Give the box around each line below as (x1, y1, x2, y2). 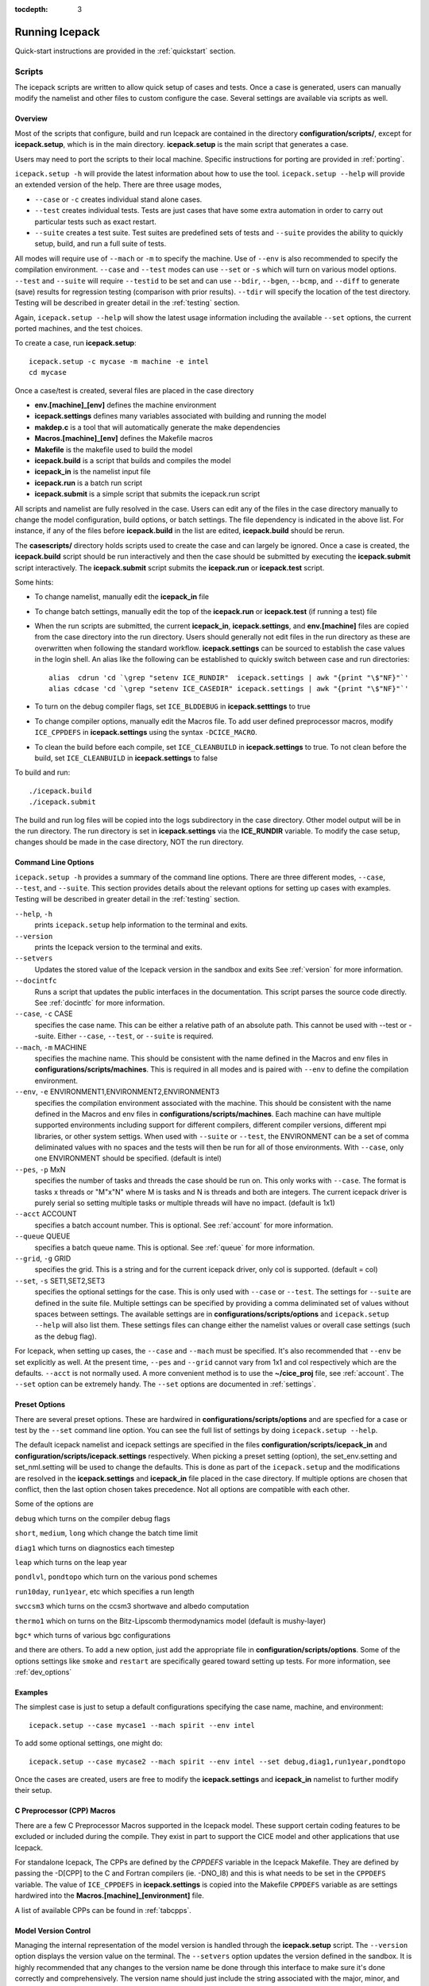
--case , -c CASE (14, 1009, 73, 1018)
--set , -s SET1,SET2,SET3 (14, 1276, 106, 1285)
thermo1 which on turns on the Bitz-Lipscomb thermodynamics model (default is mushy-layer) (14, 1616, 327, 1625)
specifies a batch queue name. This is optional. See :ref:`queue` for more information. (34, 1242, 315, 1252)
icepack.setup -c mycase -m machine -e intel (29, 357, 210, 365)
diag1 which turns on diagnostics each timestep (14, 1543, 175, 1552)
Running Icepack (14, 25, 100, 39)
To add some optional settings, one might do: (14, 1738, 163, 1748)
